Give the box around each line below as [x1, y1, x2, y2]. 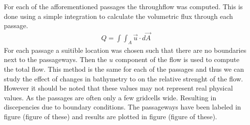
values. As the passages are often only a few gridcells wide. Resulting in [4, 92, 217, 102]
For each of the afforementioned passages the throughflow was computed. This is [4, 1, 243, 11]
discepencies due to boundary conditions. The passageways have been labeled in [4, 102, 241, 112]
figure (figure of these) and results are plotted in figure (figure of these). [4, 111, 218, 121]
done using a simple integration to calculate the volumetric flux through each [4, 11, 233, 21]
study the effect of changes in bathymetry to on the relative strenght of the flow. [4, 73, 243, 83]
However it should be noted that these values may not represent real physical [4, 83, 233, 93]
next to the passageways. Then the [4, 54, 107, 64]
